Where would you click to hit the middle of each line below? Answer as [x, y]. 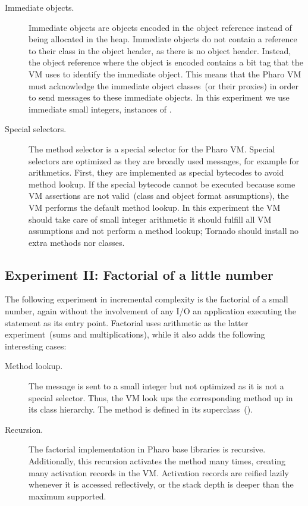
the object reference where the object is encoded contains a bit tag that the [166, 62]
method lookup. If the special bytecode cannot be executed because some [162, 184]
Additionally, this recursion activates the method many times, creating [157, 461]
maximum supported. [67, 496]
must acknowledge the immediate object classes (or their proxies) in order [164, 85]
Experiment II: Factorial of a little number [139, 274]
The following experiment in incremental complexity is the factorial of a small [147, 299]
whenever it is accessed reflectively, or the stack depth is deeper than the [161, 484]
